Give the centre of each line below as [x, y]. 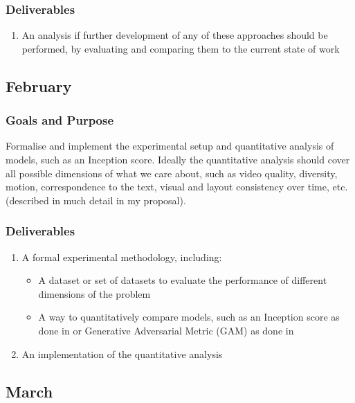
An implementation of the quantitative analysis [122, 353]
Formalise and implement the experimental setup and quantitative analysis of [170, 146]
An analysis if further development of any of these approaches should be [175, 35]
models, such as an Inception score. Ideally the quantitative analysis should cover [178, 159]
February [39, 86]
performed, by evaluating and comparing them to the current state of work [181, 48]
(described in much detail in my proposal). [96, 200]
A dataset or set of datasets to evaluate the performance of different [183, 280]
